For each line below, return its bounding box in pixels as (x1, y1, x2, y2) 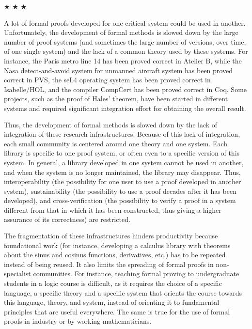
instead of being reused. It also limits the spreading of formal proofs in (4, 259, 214, 269)
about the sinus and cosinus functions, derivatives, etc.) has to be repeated (4, 250, 226, 260)
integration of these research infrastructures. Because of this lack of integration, (4, 129, 240, 139)
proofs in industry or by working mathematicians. (4, 316, 152, 326)
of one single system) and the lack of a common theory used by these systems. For (4, 46, 248, 56)
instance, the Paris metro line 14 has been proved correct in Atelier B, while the (4, 55, 242, 65)
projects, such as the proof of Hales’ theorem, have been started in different (4, 94, 228, 104)
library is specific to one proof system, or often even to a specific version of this (4, 148, 240, 158)
